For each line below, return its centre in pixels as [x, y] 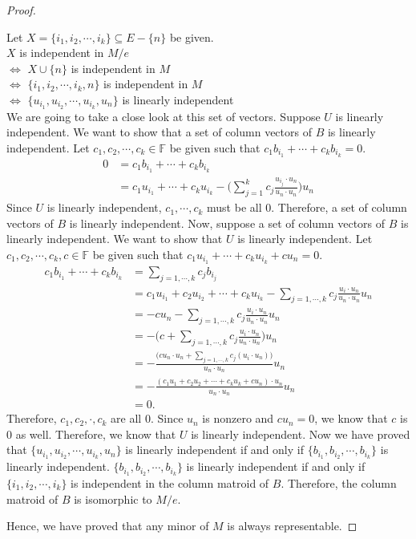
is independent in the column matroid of [170, 483]
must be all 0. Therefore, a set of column [307, 207]
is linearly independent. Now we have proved [301, 434]
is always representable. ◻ [292, 526]
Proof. [21, 10]
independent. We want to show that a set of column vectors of [159, 132]
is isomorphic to [113, 498]
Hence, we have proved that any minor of [108, 526]
